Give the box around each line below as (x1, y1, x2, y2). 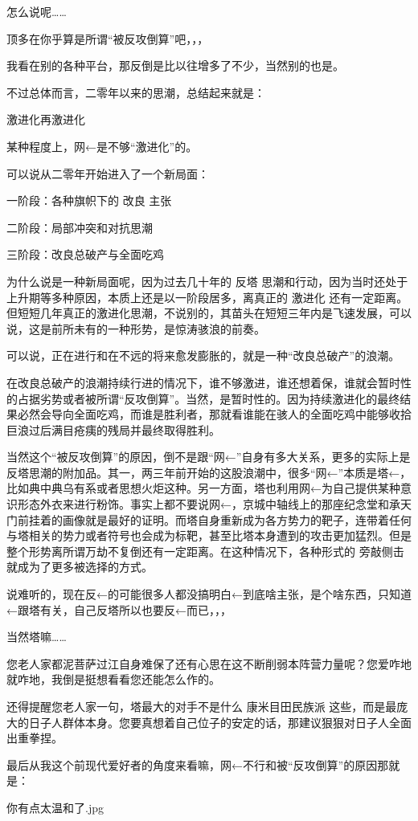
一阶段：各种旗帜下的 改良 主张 (6, 192, 172, 209)
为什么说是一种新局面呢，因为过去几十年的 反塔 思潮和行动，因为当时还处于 (6, 272, 408, 289)
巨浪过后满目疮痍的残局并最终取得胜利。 (6, 421, 220, 438)
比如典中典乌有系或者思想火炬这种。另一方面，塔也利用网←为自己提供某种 (6, 480, 400, 496)
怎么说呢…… (6, 3, 67, 19)
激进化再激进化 (6, 111, 85, 128)
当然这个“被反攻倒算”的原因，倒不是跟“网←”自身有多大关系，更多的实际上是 (6, 448, 411, 465)
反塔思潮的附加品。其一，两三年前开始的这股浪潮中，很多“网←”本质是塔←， (6, 464, 412, 480)
